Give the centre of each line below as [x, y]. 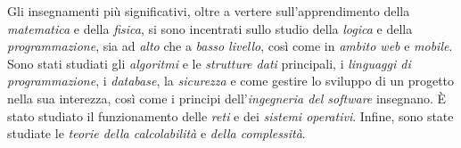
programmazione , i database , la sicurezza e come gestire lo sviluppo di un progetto [231, 81]
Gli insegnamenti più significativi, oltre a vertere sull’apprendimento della [209, 11]
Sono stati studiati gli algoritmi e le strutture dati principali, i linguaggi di [209, 63]
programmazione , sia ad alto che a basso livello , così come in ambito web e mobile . [230, 46]
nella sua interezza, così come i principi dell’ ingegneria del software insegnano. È [227, 98]
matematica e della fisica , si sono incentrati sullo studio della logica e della [210, 28]
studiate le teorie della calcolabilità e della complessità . [156, 133]
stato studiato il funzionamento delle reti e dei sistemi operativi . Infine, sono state [230, 115]
